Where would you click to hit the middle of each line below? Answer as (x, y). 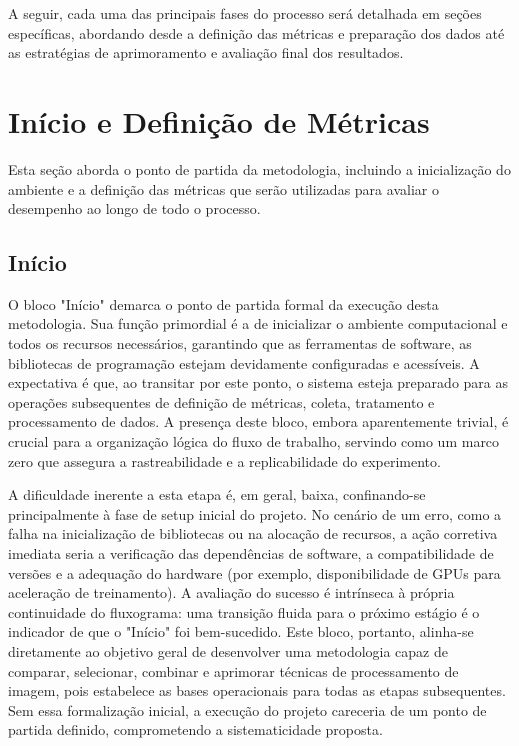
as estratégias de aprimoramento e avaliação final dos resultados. (206, 52)
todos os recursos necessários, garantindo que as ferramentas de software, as (240, 343)
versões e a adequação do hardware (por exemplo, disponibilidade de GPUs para (254, 572)
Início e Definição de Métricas (219, 120)
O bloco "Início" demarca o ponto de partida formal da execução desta (223, 303)
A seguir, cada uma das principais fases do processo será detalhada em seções (245, 13)
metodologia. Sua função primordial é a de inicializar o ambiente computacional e (258, 323)
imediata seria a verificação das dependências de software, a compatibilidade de (251, 553)
